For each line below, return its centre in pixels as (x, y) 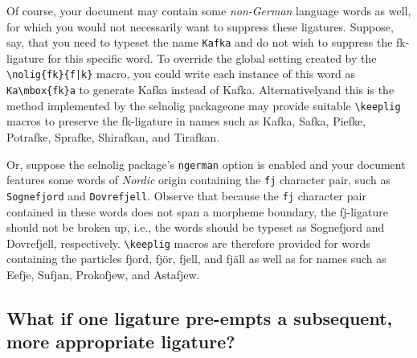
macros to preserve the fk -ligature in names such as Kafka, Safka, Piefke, (186, 121)
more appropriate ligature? (121, 342)
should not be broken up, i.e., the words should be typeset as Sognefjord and (196, 227)
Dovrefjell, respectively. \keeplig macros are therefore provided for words (188, 243)
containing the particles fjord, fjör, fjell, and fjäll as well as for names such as (196, 259)
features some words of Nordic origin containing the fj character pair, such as (198, 180)
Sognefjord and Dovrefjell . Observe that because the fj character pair (186, 195)
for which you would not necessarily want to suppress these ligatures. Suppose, (200, 26)
